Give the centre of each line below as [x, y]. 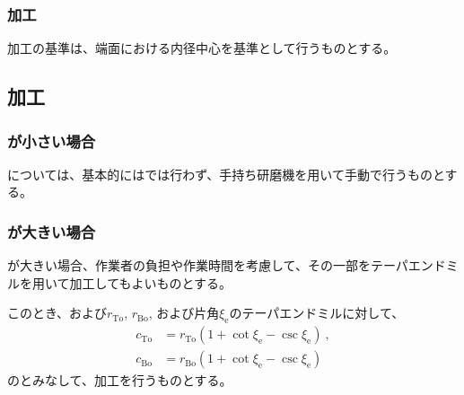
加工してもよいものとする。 [151, 282]
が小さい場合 [52, 140]
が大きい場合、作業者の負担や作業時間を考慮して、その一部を [189, 265]
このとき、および [57, 313]
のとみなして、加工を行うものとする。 [120, 380]
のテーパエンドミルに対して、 [317, 313]
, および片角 [184, 313]
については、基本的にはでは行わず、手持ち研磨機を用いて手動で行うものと [226, 174]
